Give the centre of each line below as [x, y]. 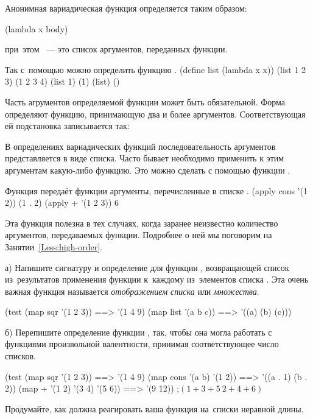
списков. [21, 356]
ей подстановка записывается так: [67, 126]
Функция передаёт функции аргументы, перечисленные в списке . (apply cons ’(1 [156, 190]
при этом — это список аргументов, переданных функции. [116, 49]
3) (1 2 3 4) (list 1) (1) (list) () [62, 81]
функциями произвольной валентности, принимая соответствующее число [142, 344]
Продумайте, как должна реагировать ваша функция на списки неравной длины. [154, 408]
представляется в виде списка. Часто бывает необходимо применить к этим [145, 158]
